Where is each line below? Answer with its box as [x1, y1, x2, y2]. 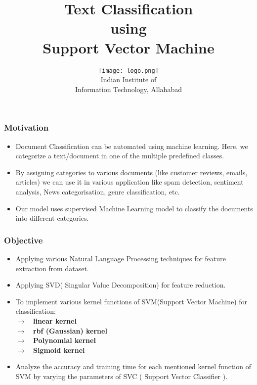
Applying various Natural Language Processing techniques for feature [15, 253, 226, 264]
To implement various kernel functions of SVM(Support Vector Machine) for [15, 296, 248, 306]
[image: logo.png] [98, 67, 159, 74]
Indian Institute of [100, 74, 157, 85]
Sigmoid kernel [33, 344, 85, 355]
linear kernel [33, 315, 77, 326]
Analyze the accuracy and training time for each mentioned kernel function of [15, 361, 251, 372]
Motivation [4, 121, 49, 134]
